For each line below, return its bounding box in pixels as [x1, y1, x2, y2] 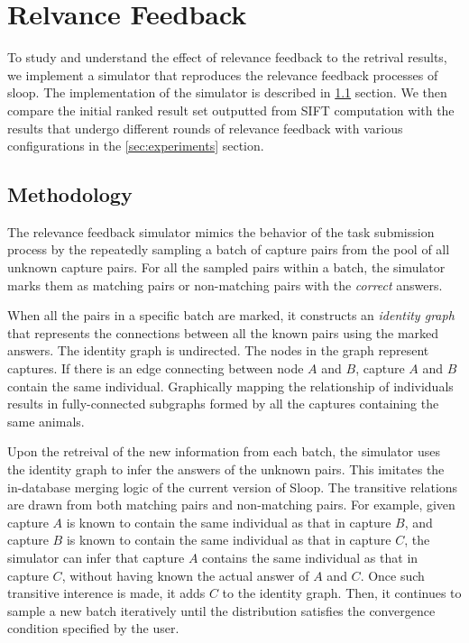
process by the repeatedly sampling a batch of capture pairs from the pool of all [7, 240, 450, 259]
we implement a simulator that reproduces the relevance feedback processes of [7, 65, 438, 84]
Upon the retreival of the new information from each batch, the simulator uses [7, 442, 440, 461]
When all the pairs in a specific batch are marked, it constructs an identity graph [7, 306, 455, 325]
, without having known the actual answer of [61, 565, 309, 584]
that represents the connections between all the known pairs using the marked [7, 323, 439, 342]
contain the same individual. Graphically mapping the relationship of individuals [7, 376, 454, 395]
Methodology [7, 180, 133, 208]
